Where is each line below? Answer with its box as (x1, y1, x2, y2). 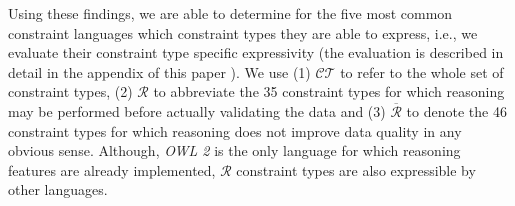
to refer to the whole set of (340, 61, 504, 82)
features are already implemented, (8, 159, 216, 180)
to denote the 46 (406, 100, 507, 121)
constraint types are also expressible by (236, 159, 476, 180)
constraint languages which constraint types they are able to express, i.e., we (8, 22, 478, 43)
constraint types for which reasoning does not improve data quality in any (8, 120, 462, 141)
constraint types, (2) (8, 81, 133, 102)
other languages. (8, 179, 108, 200)
